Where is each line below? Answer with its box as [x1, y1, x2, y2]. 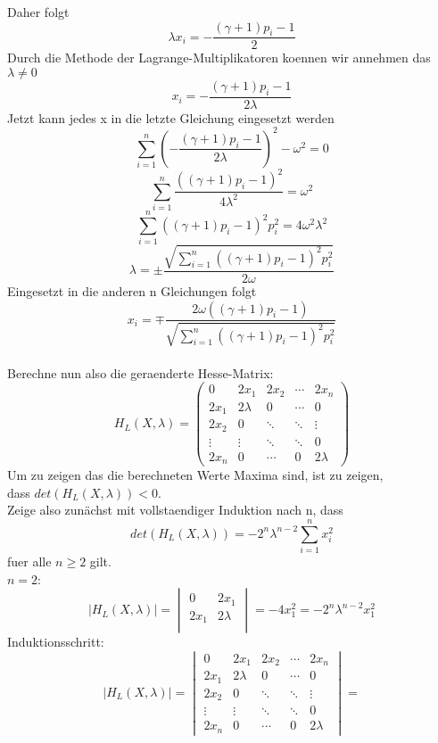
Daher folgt [7, 3, 70, 21]
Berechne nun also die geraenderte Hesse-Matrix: [7, 363, 274, 382]
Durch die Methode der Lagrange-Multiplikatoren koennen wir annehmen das [7, 48, 431, 67]
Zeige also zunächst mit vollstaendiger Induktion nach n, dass [7, 500, 343, 519]
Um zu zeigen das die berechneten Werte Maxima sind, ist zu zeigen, [7, 466, 384, 484]
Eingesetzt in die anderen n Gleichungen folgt [7, 281, 257, 300]
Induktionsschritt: [7, 632, 104, 651]
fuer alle [7, 552, 52, 571]
